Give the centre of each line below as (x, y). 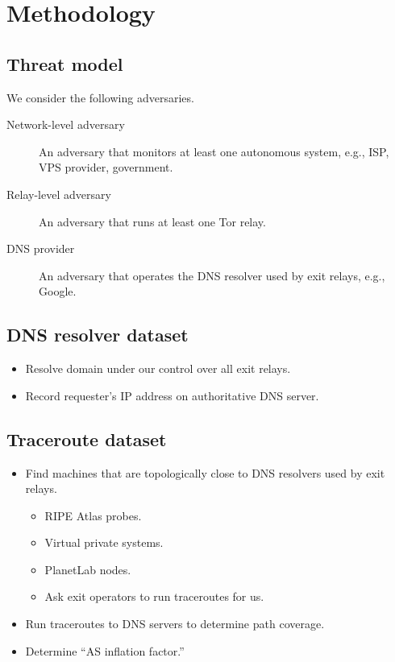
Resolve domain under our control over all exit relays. (158, 368)
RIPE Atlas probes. (93, 515)
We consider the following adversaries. (100, 97)
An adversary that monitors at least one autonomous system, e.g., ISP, (214, 151)
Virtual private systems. (104, 542)
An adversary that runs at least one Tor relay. (152, 221)
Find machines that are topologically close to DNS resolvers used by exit (205, 472)
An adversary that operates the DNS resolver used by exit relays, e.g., (212, 275)
